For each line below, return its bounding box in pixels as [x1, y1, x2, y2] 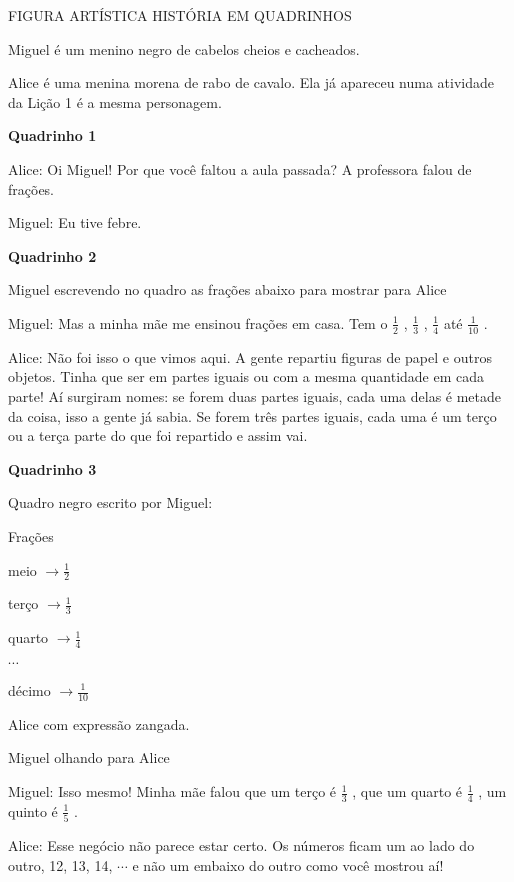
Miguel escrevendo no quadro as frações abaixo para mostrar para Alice [8, 279, 447, 300]
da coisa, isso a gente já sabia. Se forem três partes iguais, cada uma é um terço [8, 405, 497, 426]
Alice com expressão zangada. [8, 713, 190, 734]
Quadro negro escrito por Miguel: [8, 492, 213, 513]
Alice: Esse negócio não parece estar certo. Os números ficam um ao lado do [8, 835, 475, 856]
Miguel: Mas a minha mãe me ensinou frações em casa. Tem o [8, 312, 388, 333]
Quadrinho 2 [8, 245, 97, 266]
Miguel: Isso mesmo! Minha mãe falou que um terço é [8, 781, 337, 802]
